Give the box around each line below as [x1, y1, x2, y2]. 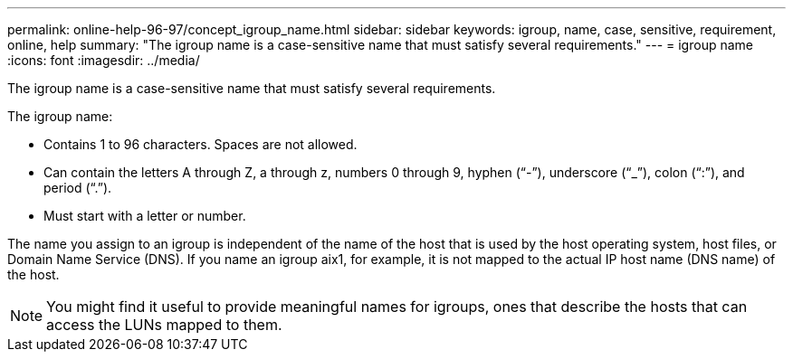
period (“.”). [43, 180, 112, 195]
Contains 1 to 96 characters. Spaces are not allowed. [43, 137, 358, 152]
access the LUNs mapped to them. [46, 316, 282, 334]
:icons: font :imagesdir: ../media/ [7, 52, 200, 68]
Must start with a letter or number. [43, 208, 246, 223]
